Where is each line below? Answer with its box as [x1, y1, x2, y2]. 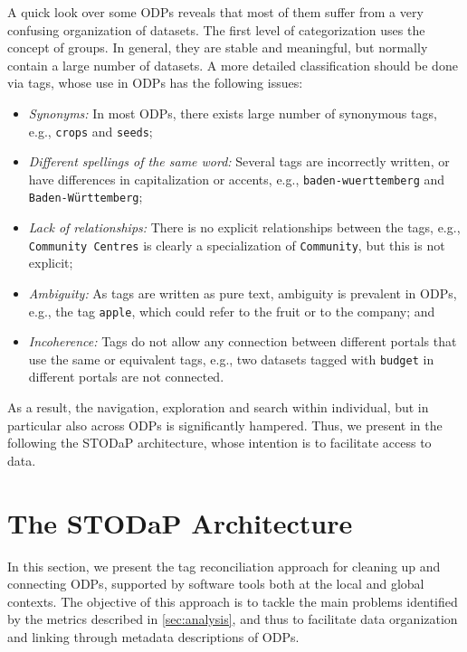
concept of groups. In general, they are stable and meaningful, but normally [7, 38, 428, 57]
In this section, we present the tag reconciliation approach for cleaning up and [7, 556, 441, 575]
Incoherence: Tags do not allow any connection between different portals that [28, 332, 457, 351]
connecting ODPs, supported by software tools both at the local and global [7, 574, 424, 593]
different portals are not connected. [28, 367, 224, 386]
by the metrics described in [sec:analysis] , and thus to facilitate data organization [7, 609, 458, 628]
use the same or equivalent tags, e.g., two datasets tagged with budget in [28, 349, 434, 368]
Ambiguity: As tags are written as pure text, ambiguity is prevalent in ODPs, [28, 283, 457, 302]
